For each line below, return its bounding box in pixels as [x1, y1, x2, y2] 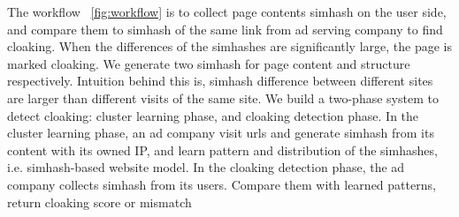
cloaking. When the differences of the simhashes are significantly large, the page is [7, 37, 452, 56]
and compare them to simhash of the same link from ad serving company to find [7, 19, 443, 38]
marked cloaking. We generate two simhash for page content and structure [7, 54, 410, 72]
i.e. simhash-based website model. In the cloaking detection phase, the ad [7, 158, 405, 176]
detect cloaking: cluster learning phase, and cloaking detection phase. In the [7, 106, 419, 124]
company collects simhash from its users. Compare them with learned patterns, [7, 175, 436, 193]
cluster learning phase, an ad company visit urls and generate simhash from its [7, 123, 434, 142]
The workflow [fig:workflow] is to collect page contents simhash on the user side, [7, 3, 447, 20]
